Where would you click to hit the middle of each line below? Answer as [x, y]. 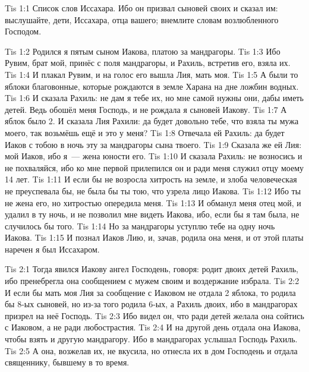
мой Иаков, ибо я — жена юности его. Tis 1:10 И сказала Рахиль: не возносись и [154, 156]
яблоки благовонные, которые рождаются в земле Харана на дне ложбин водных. [152, 86]
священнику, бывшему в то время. [67, 362]
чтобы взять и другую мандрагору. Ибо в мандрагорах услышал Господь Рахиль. [151, 339]
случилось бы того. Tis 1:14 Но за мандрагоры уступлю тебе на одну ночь [140, 226]
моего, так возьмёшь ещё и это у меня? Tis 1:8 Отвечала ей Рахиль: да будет [145, 132]
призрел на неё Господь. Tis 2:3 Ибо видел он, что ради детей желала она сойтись [154, 315]
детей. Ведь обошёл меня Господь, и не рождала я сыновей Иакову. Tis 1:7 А [146, 109]
